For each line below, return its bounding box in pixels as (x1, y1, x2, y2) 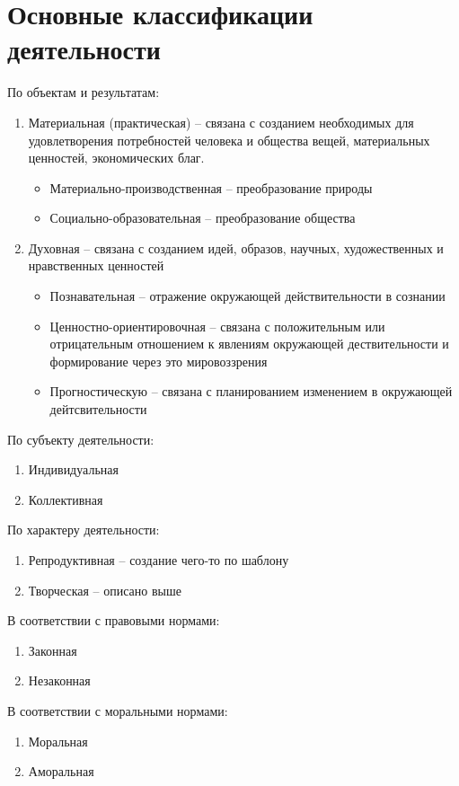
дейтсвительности (49, 400, 147, 419)
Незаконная (28, 671, 91, 690)
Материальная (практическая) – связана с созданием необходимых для (28, 112, 414, 131)
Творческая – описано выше (28, 580, 181, 599)
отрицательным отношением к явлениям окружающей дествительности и (49, 334, 449, 353)
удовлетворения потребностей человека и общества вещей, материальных (28, 130, 430, 149)
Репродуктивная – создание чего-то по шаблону (28, 551, 289, 569)
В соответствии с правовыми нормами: (7, 611, 220, 630)
